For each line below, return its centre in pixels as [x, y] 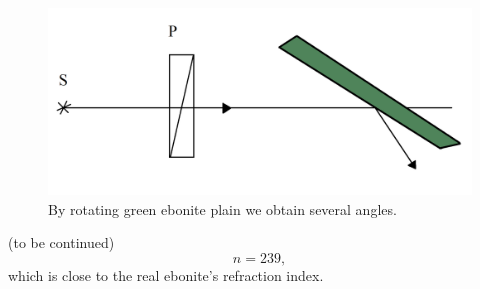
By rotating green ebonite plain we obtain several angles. [222, 208]
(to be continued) [61, 242]
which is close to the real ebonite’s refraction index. [166, 274]
